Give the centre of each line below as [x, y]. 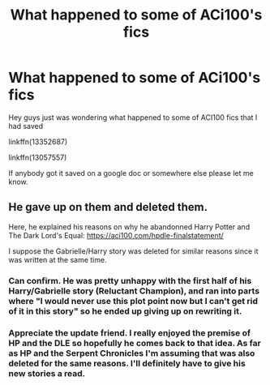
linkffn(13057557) [38, 157]
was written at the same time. [58, 259]
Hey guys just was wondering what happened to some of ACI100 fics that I [133, 117]
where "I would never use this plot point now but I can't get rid [133, 301]
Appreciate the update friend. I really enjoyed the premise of [130, 332]
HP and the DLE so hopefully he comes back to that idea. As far [135, 343]
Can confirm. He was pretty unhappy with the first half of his [130, 280]
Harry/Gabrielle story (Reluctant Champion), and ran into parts [134, 291]
